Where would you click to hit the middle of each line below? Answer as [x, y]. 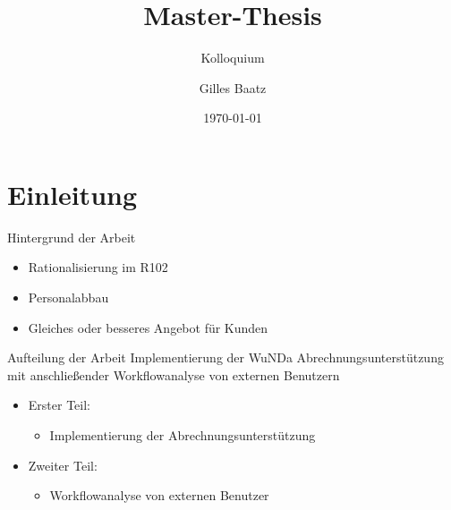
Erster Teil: [59, 405]
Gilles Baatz [233, 87]
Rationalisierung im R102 [98, 267]
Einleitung [72, 194]
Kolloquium [233, 58]
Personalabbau [68, 297]
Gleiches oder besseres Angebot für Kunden [148, 327]
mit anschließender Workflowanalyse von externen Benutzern [174, 374]
